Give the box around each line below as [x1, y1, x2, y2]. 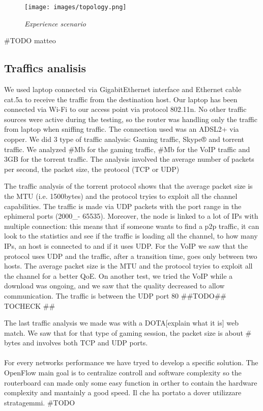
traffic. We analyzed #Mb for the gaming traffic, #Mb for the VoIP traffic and [4, 143, 250, 154]
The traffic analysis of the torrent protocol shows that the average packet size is [4, 181, 253, 191]
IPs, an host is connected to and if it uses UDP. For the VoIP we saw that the [4, 240, 248, 251]
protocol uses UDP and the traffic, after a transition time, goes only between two [4, 250, 257, 261]
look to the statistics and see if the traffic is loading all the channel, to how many [4, 230, 258, 241]
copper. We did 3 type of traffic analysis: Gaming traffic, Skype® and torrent [4, 134, 245, 144]
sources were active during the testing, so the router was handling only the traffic [4, 113, 257, 124]
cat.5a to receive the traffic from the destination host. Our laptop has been [4, 94, 238, 104]
